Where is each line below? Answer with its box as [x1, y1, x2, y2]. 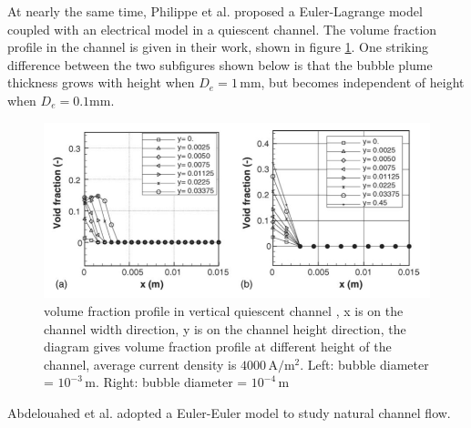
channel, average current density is [44, 354, 237, 373]
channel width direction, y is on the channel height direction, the [44, 319, 406, 338]
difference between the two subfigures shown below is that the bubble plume [7, 55, 433, 74]
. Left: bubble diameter [300, 354, 429, 373]
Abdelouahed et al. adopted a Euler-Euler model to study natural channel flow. [7, 403, 451, 422]
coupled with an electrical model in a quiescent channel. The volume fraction [7, 19, 437, 38]
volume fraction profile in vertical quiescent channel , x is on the [44, 301, 404, 320]
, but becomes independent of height [261, 73, 465, 92]
